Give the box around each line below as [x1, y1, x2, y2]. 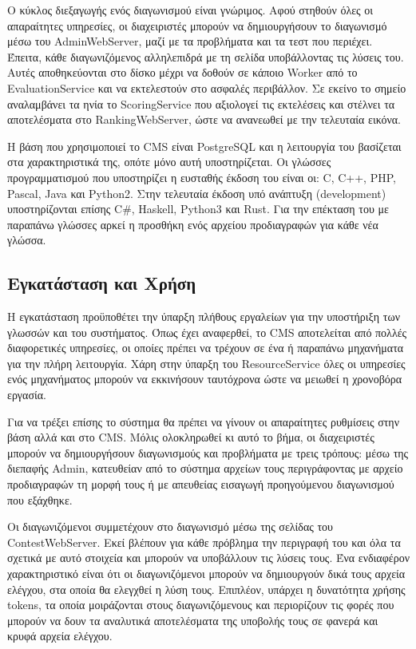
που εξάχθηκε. [7, 491, 73, 508]
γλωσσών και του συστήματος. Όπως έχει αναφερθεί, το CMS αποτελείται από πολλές [7, 323, 407, 340]
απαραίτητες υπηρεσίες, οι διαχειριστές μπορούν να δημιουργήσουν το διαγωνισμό [7, 17, 387, 34]
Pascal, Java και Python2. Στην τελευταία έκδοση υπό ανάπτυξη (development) [7, 184, 386, 201]
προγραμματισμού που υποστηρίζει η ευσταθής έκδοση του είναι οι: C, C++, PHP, [7, 168, 396, 185]
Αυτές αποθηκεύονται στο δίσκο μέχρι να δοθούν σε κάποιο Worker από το [7, 64, 358, 81]
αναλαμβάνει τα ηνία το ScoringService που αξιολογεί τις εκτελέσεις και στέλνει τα [7, 95, 395, 112]
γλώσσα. [7, 232, 46, 248]
